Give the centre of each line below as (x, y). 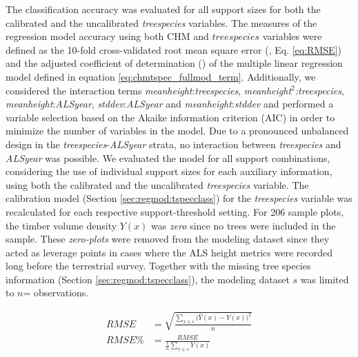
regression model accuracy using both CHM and (107, 36)
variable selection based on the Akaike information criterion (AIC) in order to (170, 117)
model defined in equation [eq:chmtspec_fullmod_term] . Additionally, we (161, 76)
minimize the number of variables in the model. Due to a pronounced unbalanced (177, 131)
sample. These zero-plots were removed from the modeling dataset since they (168, 239)
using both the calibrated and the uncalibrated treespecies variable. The (157, 184)
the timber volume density (61, 225)
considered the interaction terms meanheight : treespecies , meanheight (149, 90)
